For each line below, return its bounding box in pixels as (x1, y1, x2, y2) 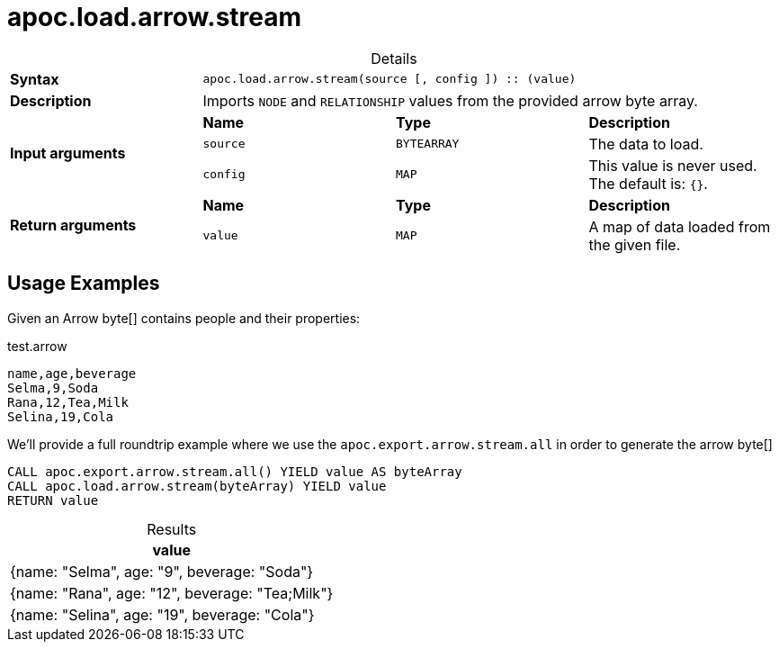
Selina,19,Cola (7, 409, 114, 424)
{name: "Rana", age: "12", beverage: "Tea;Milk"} (10, 583, 334, 602)
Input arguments (10, 143, 126, 162)
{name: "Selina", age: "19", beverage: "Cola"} (10, 605, 315, 624)
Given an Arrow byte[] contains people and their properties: (7, 310, 361, 326)
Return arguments (10, 215, 137, 234)
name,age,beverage (7, 365, 137, 381)
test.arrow (7, 338, 67, 354)
